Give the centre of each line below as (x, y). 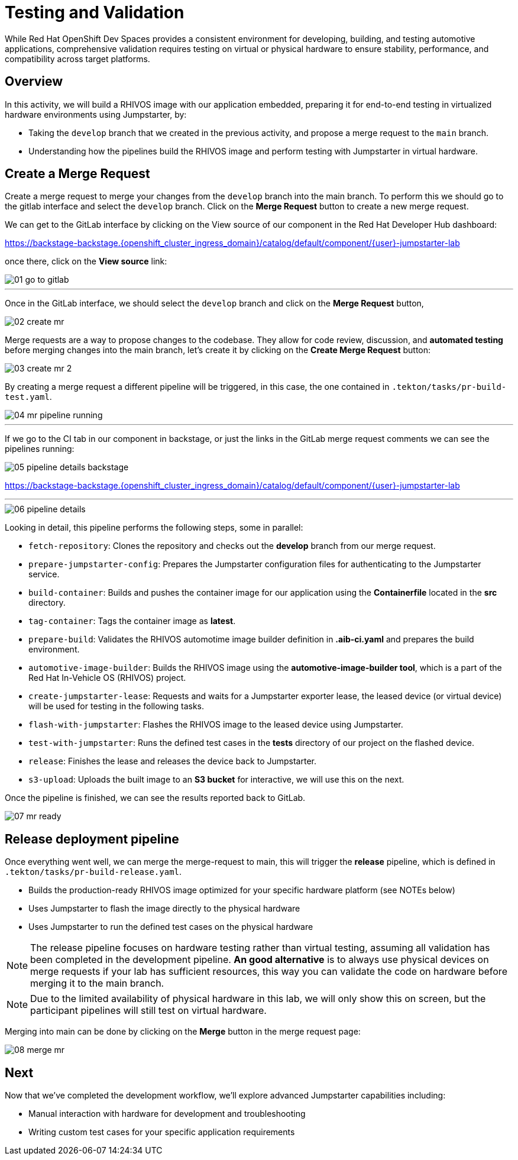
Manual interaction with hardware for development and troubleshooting (167, 1114)
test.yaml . (28, 397)
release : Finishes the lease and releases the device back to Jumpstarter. (172, 761)
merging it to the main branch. (97, 983)
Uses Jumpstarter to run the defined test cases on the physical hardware (171, 927)
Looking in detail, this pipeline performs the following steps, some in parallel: (154, 528)
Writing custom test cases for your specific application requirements (162, 1132)
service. (44, 574)
